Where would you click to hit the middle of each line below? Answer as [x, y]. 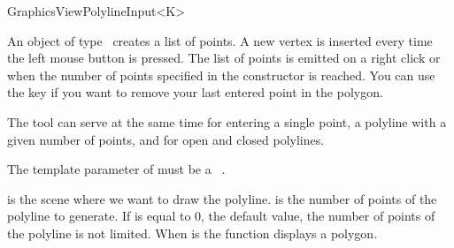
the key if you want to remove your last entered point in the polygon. [195, 92]
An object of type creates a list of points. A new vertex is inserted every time [220, 40]
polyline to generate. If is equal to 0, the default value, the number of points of [221, 216]
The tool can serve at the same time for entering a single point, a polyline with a [227, 121]
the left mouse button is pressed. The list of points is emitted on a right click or [224, 58]
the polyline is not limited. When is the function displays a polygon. [192, 233]
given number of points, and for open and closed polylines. [166, 139]
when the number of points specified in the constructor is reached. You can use [221, 75]
